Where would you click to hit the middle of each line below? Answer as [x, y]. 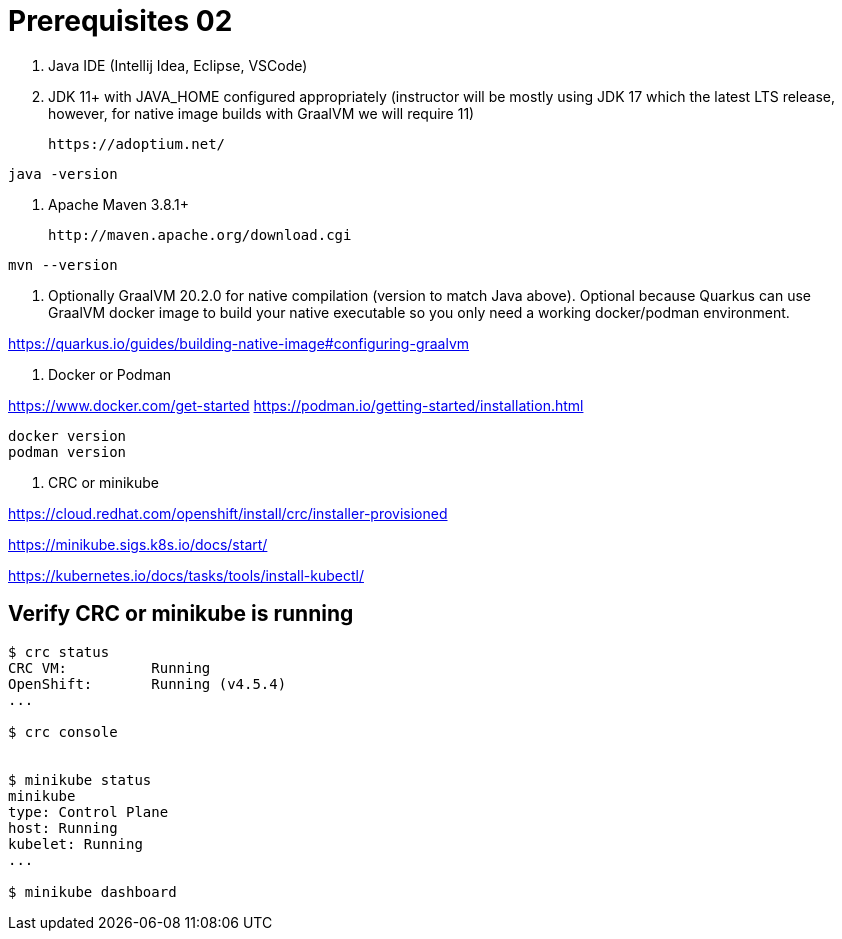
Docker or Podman [110, 374]
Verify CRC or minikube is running [181, 614]
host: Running [63, 827]
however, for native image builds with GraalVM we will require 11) [261, 113]
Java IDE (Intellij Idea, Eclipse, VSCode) [178, 65]
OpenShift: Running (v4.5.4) [147, 683]
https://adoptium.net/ [137, 143]
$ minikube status [80, 779]
